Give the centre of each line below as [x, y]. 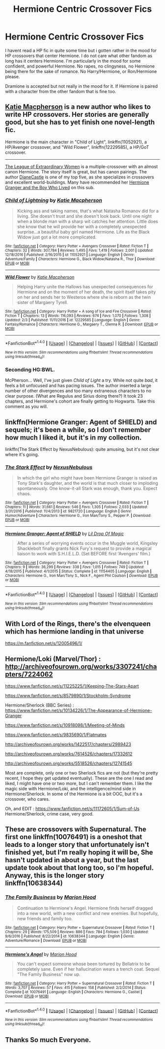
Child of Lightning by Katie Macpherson [54, 200]
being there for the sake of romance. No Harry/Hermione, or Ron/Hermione [81, 71]
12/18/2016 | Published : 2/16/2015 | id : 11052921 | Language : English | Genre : [70, 255]
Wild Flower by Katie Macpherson [40, 277]
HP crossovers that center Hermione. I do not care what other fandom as [79, 56]
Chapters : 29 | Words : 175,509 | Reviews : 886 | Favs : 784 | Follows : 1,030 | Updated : [77, 932]
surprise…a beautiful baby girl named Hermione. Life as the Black [83, 232]
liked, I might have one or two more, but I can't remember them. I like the [79, 783]
